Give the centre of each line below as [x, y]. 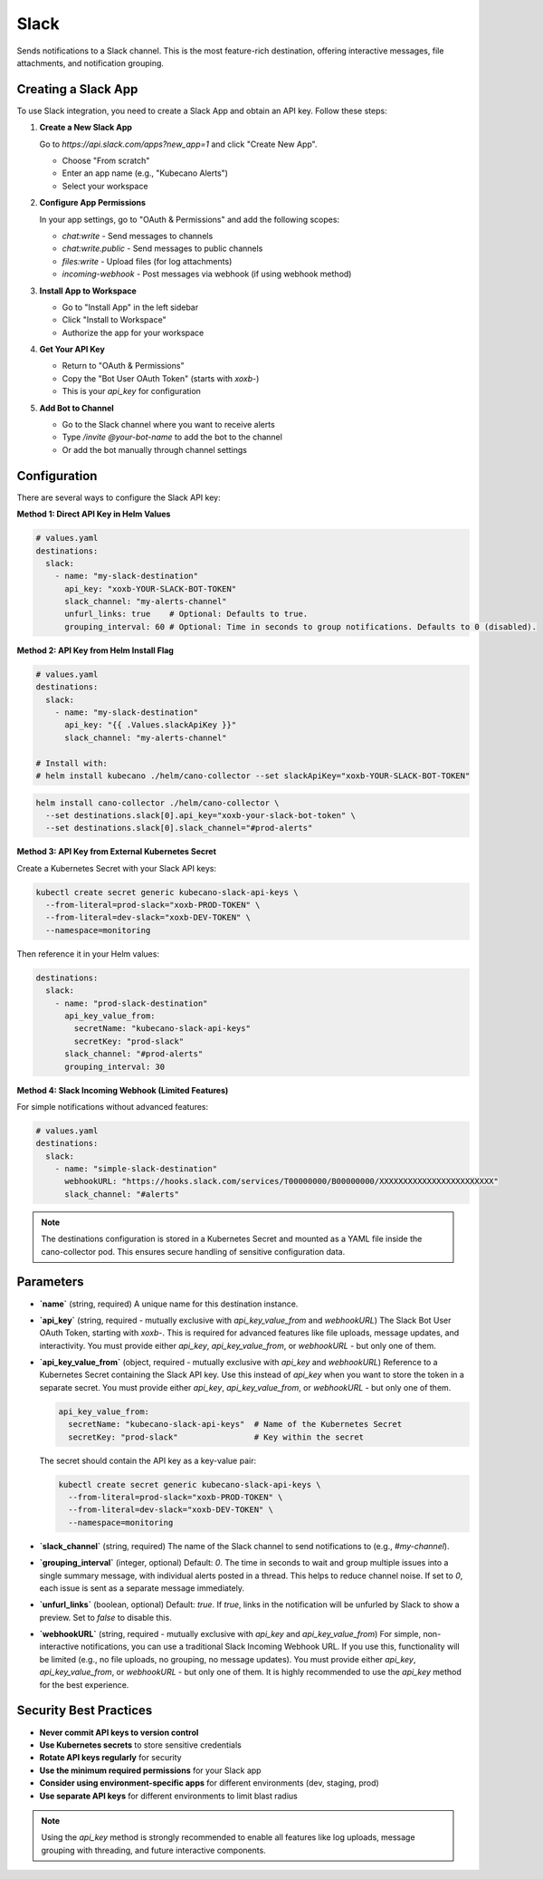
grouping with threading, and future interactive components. [153, 1850]
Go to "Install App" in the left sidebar [130, 307]
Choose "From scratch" [106, 161]
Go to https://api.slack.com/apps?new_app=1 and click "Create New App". [178, 144]
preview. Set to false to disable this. [105, 1617]
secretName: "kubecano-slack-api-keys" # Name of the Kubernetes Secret [235, 1424]
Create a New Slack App [86, 128]
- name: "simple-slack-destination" [136, 1169]
